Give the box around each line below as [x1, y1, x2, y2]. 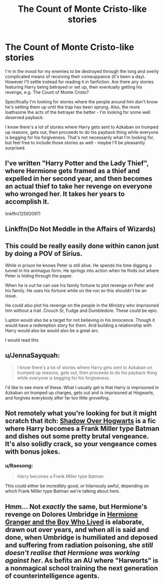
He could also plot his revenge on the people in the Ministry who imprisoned [5, 302, 159, 308]
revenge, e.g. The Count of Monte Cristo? [5, 89, 89, 95]
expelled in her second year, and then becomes [5, 175, 153, 183]
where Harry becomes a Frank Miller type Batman [5, 425, 160, 433]
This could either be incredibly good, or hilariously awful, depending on [5, 483, 149, 489]
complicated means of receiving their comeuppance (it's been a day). [5, 73, 146, 79]
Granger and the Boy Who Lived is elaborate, [5, 518, 144, 526]
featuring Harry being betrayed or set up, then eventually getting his [5, 84, 143, 90]
